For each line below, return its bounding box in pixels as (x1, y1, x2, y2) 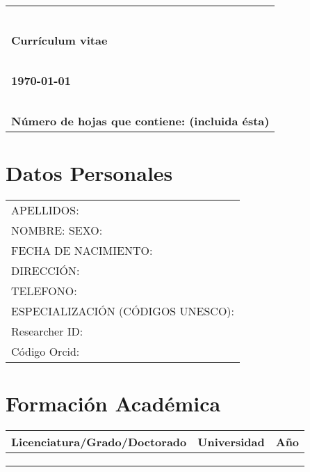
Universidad (197, 433, 265, 450)
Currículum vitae (11, 31, 108, 48)
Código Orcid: (11, 343, 80, 359)
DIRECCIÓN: (11, 262, 80, 278)
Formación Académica (6, 388, 221, 417)
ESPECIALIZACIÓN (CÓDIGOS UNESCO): (11, 302, 235, 319)
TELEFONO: (11, 282, 77, 299)
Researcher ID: (11, 322, 83, 339)
